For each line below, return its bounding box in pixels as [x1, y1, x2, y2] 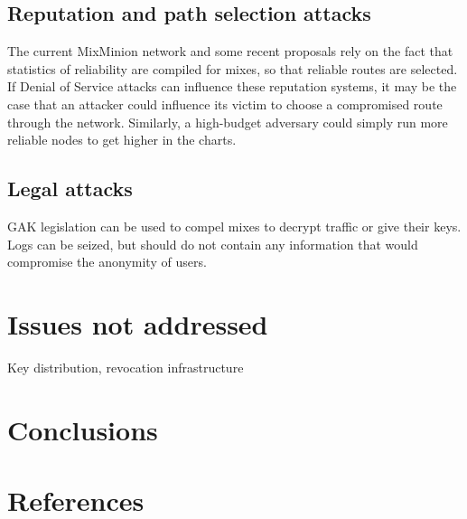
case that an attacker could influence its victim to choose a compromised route [7, 94, 443, 113]
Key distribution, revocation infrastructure [7, 357, 244, 376]
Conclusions [7, 410, 158, 448]
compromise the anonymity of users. [7, 252, 207, 271]
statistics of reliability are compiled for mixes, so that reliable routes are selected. [7, 59, 458, 78]
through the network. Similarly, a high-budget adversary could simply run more [7, 112, 448, 131]
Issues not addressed [7, 305, 268, 342]
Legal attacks [7, 175, 133, 203]
